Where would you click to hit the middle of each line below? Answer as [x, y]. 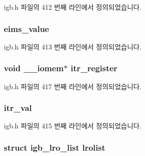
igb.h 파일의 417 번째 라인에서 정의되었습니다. [73, 86]
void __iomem [34, 68]
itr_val [18, 108]
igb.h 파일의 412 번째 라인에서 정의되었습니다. [73, 7]
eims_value [27, 28]
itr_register [94, 68]
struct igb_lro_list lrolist [55, 147]
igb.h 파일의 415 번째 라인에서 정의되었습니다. [73, 126]
